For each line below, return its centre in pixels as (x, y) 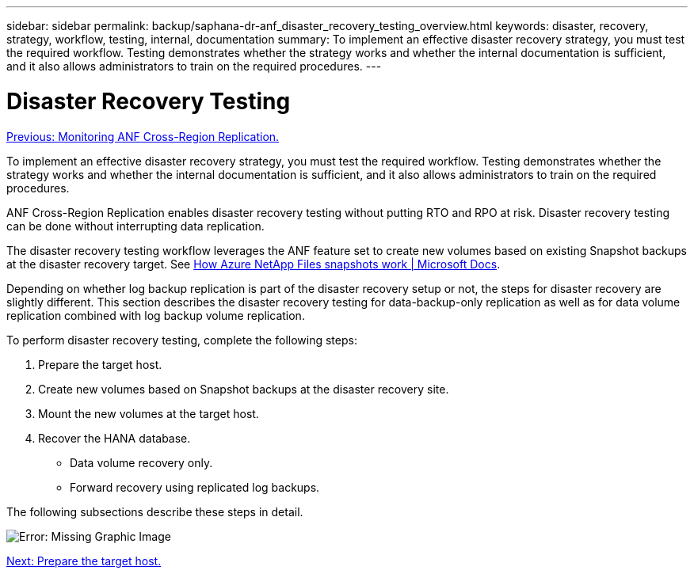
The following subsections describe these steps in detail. (155, 511)
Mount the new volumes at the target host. (149, 413)
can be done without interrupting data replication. (135, 226)
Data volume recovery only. (141, 462)
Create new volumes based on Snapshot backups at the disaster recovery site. (244, 389)
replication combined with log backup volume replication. (156, 315)
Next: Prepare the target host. (84, 561)
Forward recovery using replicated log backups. (195, 487)
